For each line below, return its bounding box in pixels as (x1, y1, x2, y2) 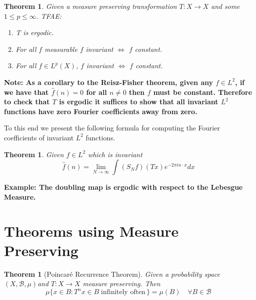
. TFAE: (36, 10, 62, 21)
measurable (44, 43, 78, 54)
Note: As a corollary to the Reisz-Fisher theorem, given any (4, 77, 213, 87)
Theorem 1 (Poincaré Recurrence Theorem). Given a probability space (4, 268, 220, 279)
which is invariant (88, 149, 143, 159)
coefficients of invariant (4, 132, 74, 142)
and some (211, 1, 240, 11)
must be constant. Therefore (153, 86, 252, 97)
